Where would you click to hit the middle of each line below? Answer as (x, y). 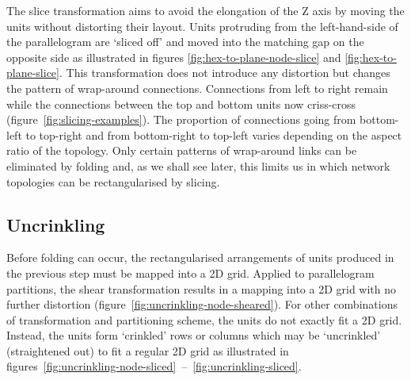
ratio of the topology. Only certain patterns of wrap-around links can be (182, 150)
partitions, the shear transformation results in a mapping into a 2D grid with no (202, 288)
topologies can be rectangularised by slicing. (113, 181)
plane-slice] (33, 73)
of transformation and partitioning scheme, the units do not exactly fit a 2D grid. (204, 319)
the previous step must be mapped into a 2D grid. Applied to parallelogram (190, 273)
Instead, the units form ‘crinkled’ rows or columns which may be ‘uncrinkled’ (194, 335)
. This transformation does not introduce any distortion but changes (225, 73)
